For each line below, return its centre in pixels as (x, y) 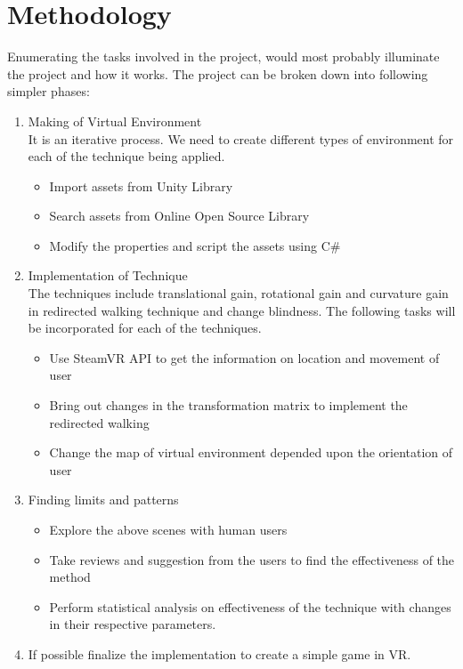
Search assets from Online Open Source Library (179, 216)
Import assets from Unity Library (141, 185)
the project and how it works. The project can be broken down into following (218, 73)
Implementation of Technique (108, 275)
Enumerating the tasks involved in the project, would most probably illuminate (223, 56)
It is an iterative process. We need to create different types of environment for (241, 138)
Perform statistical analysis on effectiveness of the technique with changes (250, 606)
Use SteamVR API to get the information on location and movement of (244, 357)
